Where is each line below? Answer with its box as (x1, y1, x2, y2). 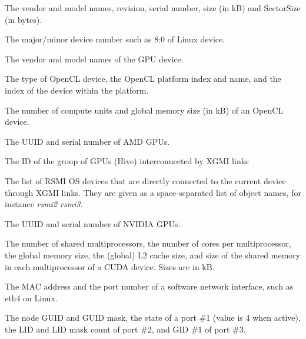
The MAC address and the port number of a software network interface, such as (5, 280, 294, 293)
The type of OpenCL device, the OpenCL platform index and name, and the (5, 72, 281, 85)
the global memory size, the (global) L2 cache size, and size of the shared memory (5, 248, 301, 261)
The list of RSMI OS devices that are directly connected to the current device (5, 174, 286, 187)
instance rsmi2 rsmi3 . (5, 198, 83, 210)
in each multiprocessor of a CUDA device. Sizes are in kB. (5, 260, 215, 272)
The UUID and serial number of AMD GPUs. (5, 135, 170, 147)
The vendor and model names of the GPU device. (5, 52, 184, 65)
